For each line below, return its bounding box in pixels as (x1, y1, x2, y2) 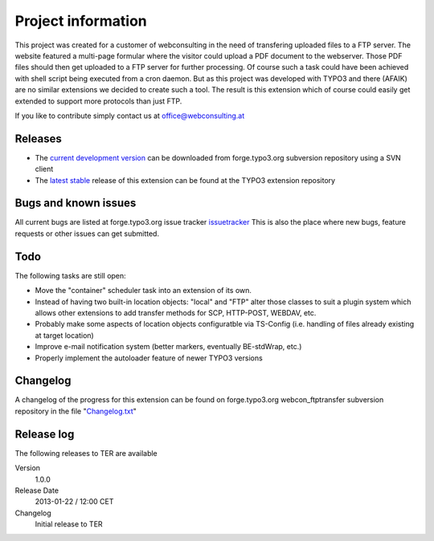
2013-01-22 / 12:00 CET (35, 497, 114, 506)
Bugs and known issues (14, 197, 137, 210)
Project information (14, 12, 148, 30)
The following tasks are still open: (14, 270, 126, 280)
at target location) (35, 330, 94, 340)
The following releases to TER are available (14, 448, 158, 458)
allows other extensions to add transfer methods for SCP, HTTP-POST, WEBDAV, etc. (35, 307, 317, 317)
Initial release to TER (35, 519, 104, 529)
